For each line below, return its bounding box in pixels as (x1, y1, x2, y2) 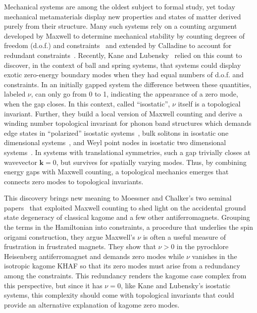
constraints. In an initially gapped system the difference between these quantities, (4, 79, 252, 89)
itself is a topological (178, 98, 241, 108)
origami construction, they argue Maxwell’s (4, 231, 135, 242)
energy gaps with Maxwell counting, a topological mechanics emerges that (4, 166, 229, 177)
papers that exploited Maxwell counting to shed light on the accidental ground (4, 202, 246, 212)
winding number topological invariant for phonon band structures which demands (4, 118, 252, 128)
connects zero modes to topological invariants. (4, 176, 144, 186)
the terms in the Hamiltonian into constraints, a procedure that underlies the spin (4, 222, 254, 232)
